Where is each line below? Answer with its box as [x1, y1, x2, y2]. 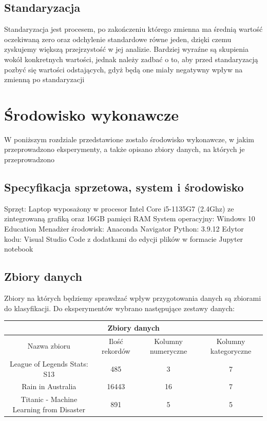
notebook [4, 243, 33, 254]
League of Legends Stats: [9, 358, 88, 369]
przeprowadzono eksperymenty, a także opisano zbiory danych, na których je [4, 144, 245, 155]
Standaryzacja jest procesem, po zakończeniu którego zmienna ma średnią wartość [4, 24, 263, 34]
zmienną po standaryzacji [4, 74, 85, 85]
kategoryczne [210, 346, 252, 356]
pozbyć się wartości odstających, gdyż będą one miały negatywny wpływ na [4, 64, 243, 74]
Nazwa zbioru [27, 340, 70, 351]
